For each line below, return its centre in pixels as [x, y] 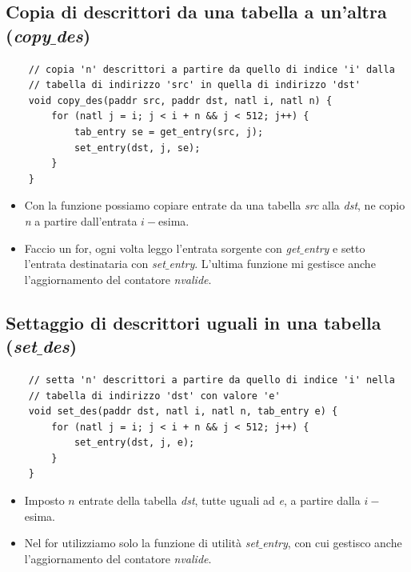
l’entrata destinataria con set [95, 264]
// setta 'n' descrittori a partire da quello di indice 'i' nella [211, 380]
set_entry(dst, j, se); [137, 148]
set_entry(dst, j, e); [134, 443]
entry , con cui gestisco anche [332, 543]
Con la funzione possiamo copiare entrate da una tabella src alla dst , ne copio [215, 205]
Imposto [44, 500]
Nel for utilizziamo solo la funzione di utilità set [142, 543]
